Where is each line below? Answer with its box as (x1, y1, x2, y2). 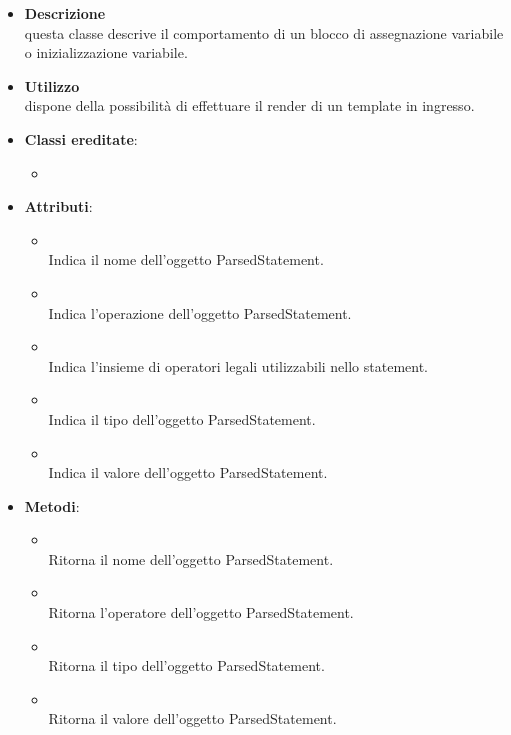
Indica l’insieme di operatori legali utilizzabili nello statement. (48, 355, 429, 376)
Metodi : (24, 495, 80, 516)
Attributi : (24, 196, 93, 217)
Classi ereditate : (24, 128, 138, 149)
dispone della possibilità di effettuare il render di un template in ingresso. (24, 95, 475, 116)
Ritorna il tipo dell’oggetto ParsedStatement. (48, 655, 325, 676)
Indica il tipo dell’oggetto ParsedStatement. (48, 408, 316, 429)
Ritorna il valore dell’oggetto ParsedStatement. (48, 708, 337, 729)
